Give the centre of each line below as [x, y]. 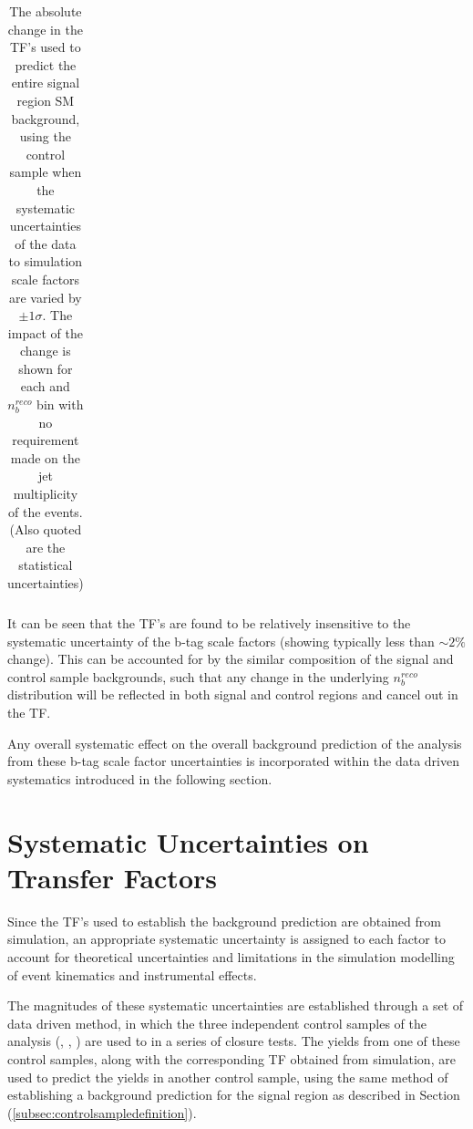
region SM [46, 100]
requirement [46, 440]
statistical [46, 565]
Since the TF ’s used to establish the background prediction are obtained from [224, 921]
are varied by [45, 297]
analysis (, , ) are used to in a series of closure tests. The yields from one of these [234, 1041]
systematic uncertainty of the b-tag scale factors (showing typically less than [221, 641]
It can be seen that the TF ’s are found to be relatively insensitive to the [209, 623]
